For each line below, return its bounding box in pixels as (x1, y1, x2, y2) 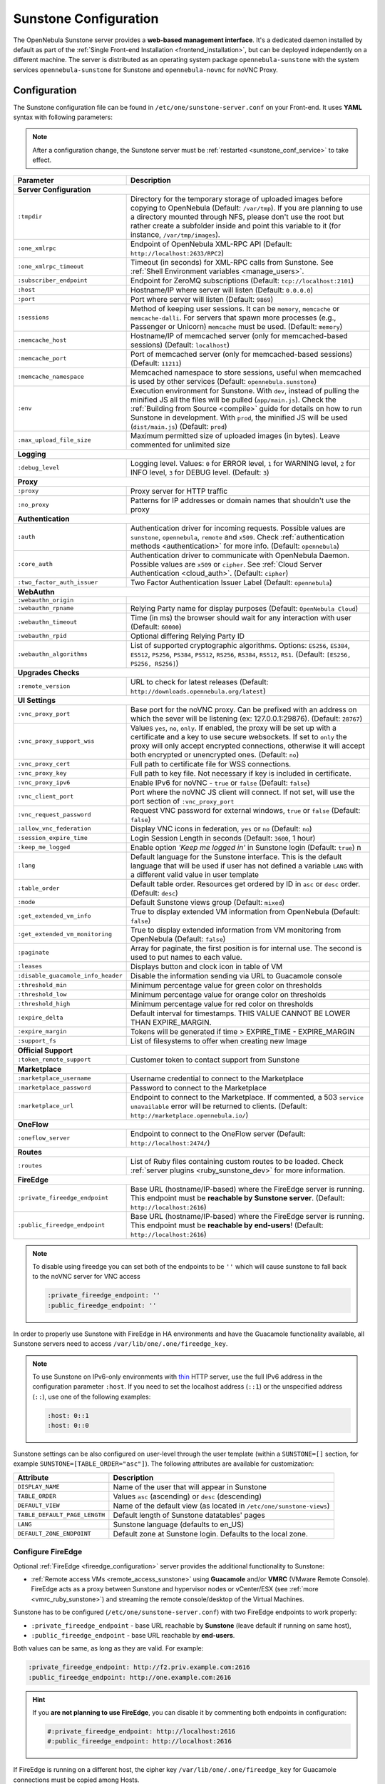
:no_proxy (17, 501, 50, 509)
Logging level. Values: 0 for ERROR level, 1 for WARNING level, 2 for (130, 458, 356, 468)
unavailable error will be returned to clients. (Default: (130, 1101, 308, 1111)
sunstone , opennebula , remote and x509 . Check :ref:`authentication (130, 532, 345, 542)
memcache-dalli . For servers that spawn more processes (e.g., (130, 313, 337, 323)
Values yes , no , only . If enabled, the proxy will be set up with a (130, 723, 337, 733)
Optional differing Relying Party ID (130, 631, 245, 641)
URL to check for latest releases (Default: (130, 676, 269, 686)
